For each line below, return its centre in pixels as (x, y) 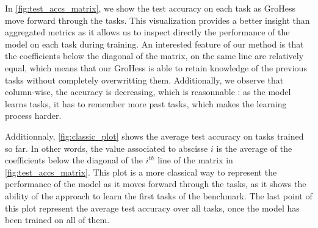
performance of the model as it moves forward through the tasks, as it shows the (156, 184)
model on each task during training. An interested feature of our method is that (154, 44)
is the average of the (254, 148)
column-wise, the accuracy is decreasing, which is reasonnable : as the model (148, 92)
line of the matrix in (195, 160)
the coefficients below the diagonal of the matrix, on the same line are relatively (154, 56)
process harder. (33, 116)
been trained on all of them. (57, 220)
